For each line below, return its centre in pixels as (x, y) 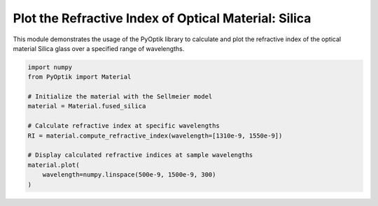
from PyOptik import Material (79, 77)
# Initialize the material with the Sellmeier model (120, 97)
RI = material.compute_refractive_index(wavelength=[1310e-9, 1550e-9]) (155, 135)
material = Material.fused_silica (87, 106)
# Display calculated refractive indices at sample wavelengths (140, 155)
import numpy (50, 67)
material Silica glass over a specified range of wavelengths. (99, 48)
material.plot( (54, 165)
